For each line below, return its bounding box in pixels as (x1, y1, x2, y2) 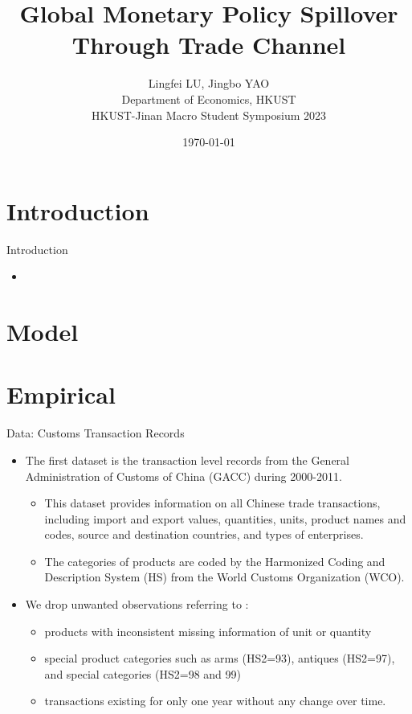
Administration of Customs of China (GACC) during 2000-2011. (25, 467, 342, 484)
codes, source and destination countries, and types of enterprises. (44, 526, 364, 543)
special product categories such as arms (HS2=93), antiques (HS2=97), (44, 650, 395, 667)
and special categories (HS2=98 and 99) (44, 665, 242, 682)
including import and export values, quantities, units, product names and (44, 510, 406, 527)
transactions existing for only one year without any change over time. (44, 692, 386, 709)
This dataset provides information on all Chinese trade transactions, (44, 494, 381, 511)
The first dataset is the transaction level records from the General (25, 451, 349, 468)
